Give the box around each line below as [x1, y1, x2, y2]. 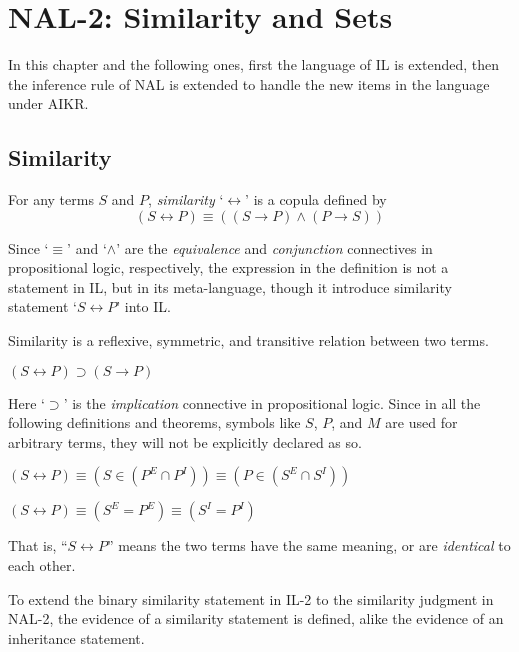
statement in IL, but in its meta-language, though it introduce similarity [8, 276, 452, 297]
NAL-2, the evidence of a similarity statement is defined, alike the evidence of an [8, 608, 504, 629]
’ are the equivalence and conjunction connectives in [116, 237, 433, 258]
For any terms [8, 189, 94, 210]
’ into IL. [116, 296, 171, 317]
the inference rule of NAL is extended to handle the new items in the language [8, 73, 490, 94]
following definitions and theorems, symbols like [8, 412, 301, 433]
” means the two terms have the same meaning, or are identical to [106, 535, 511, 556]
